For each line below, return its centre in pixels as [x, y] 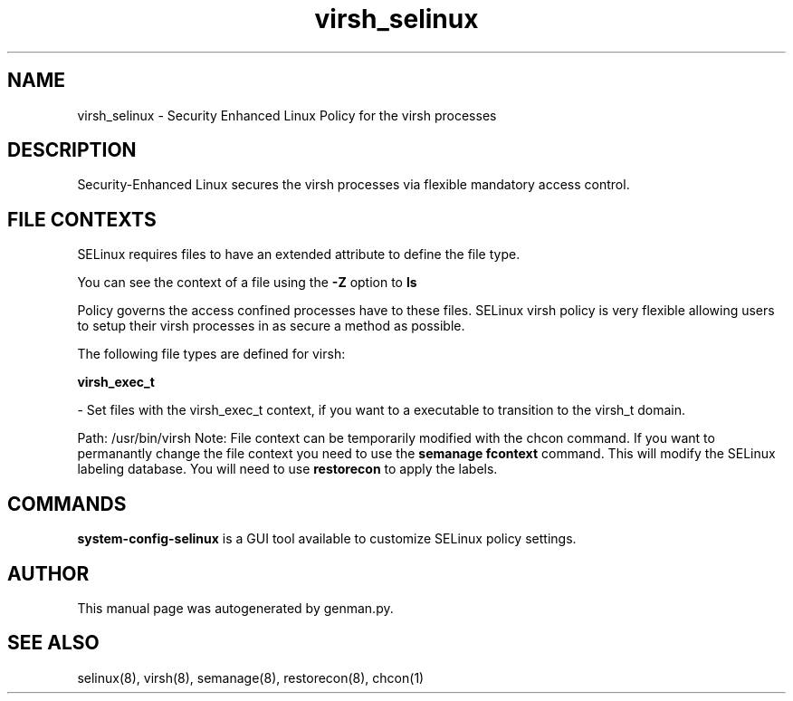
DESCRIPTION [72, 150]
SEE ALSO [53, 643]
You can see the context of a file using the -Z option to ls [247, 283]
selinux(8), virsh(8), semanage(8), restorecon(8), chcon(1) [251, 677]
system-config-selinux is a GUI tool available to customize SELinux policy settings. [327, 539]
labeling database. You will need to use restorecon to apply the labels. [287, 469]
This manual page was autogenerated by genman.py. [235, 608]
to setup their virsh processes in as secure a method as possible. [271, 326]
